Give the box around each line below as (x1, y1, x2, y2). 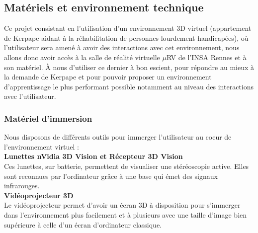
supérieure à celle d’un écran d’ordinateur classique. (4, 219, 162, 230)
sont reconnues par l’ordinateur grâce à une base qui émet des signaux (4, 170, 218, 181)
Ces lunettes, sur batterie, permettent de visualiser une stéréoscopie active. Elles (4, 160, 249, 171)
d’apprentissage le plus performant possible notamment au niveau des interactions (4, 81, 254, 91)
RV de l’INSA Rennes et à (166, 52, 247, 62)
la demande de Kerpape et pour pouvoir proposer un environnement (4, 72, 212, 82)
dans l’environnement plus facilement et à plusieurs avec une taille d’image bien (4, 209, 247, 220)
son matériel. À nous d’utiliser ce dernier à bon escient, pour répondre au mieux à (4, 62, 255, 72)
